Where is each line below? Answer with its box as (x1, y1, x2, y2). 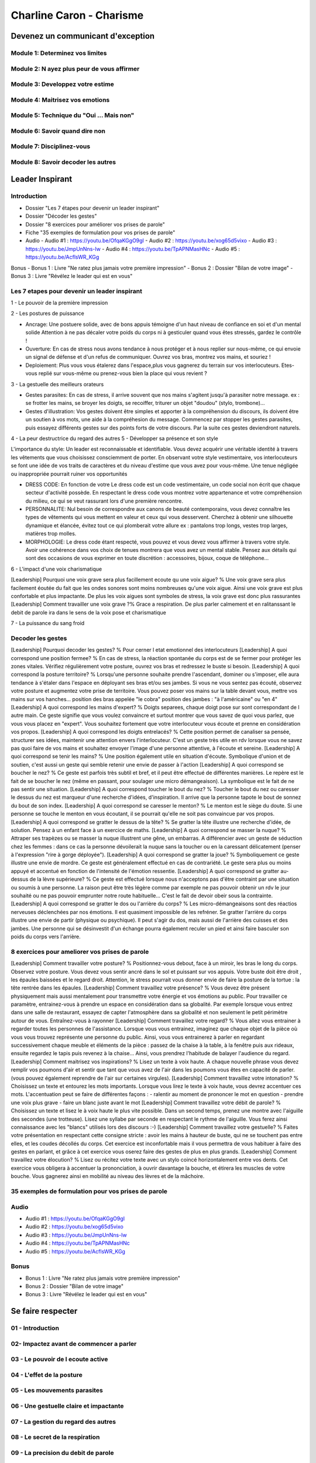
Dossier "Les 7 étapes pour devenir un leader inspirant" (25, 204, 160, 211)
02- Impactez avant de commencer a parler (11, 1340, 137, 1348)
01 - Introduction (11, 1324, 60, 1333)
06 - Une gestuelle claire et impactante (11, 1402, 124, 1410)
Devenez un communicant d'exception (11, 31, 155, 41)
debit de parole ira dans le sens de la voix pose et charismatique (11, 609, 166, 616)
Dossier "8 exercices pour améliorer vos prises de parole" (25, 221, 165, 228)
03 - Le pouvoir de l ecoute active (11, 1355, 108, 1364)
